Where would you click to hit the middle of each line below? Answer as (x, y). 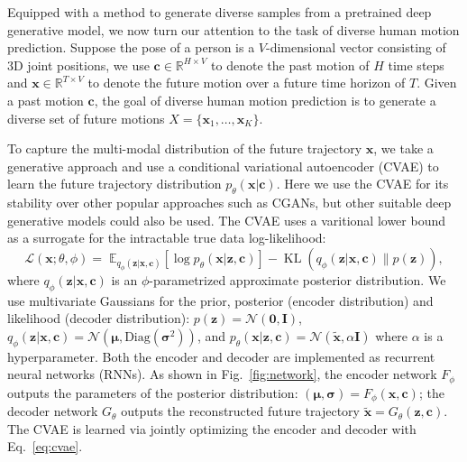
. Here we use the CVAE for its (362, 184)
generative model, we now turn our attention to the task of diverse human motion (233, 29)
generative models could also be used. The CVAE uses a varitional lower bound (227, 220)
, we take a (403, 148)
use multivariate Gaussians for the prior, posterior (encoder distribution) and (220, 300)
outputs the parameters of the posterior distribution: (153, 392)
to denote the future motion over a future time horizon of (247, 83)
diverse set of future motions (86, 118)
